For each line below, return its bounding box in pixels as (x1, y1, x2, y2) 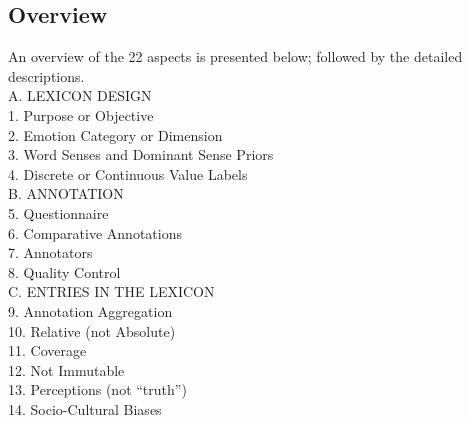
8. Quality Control (8, 261, 121, 282)
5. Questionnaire (8, 202, 109, 223)
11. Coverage (8, 340, 87, 361)
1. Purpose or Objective (8, 104, 154, 125)
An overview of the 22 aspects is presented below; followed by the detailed (8, 46, 463, 67)
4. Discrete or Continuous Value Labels (8, 163, 248, 184)
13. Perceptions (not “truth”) (8, 379, 187, 400)
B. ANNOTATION (8, 183, 124, 204)
